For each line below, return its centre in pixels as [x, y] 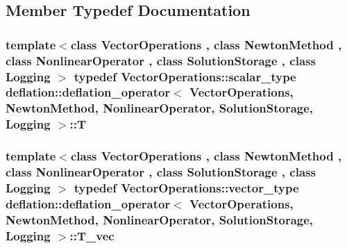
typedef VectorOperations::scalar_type [185, 76]
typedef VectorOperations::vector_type [186, 188]
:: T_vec [92, 235]
